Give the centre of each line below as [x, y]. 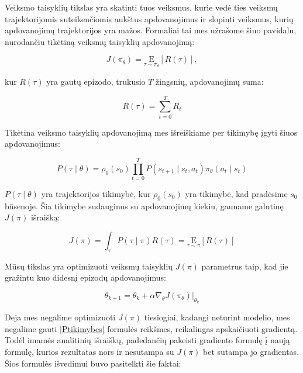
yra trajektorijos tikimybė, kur [96, 194]
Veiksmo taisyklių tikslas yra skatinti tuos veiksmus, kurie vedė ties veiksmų [141, 7]
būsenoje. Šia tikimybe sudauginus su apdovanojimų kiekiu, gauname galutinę [144, 206]
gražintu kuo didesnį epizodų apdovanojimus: [85, 277]
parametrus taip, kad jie [245, 266]
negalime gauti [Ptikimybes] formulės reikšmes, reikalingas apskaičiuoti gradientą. [151, 328]
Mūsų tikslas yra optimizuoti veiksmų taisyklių [89, 266]
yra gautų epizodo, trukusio [96, 81]
